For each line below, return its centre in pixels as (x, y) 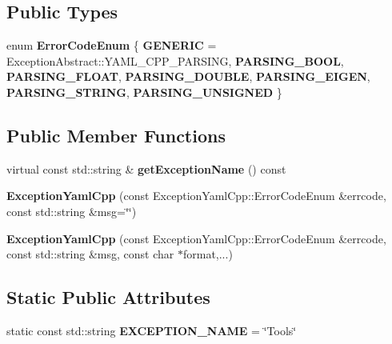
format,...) (208, 254)
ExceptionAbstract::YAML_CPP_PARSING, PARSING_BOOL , (175, 60)
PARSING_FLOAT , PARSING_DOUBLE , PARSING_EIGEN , (188, 76)
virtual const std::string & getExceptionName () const (146, 168)
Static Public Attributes (108, 297)
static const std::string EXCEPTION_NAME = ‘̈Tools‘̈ (152, 330)
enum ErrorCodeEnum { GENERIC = (112, 45)
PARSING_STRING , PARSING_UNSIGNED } (144, 92)
